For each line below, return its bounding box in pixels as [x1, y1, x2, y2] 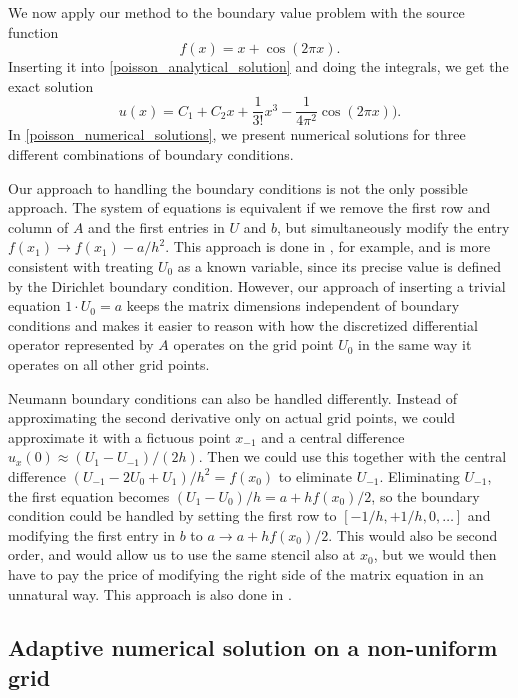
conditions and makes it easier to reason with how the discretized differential [8, 314, 478, 335]
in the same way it [358, 334, 472, 355]
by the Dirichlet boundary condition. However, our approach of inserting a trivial [8, 275, 506, 296]
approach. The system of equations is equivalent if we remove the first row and [8, 197, 491, 218]
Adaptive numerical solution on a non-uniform [8, 632, 498, 663]
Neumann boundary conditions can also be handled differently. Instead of [8, 387, 458, 408]
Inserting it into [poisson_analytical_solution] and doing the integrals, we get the [8, 56, 509, 77]
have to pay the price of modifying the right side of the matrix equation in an [8, 563, 484, 584]
